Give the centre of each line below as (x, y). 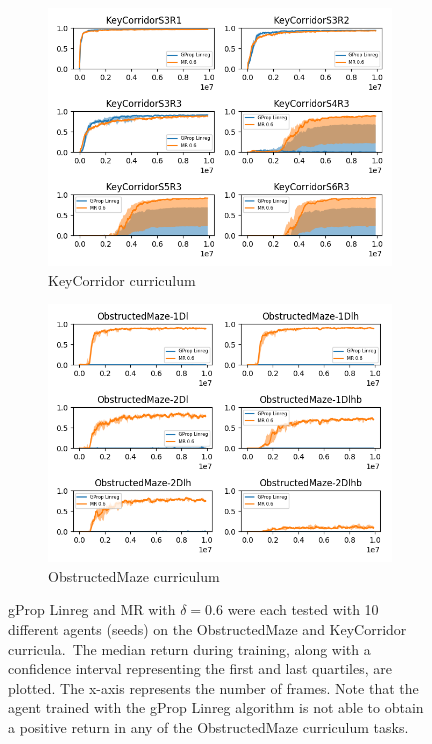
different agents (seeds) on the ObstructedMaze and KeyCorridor (207, 628)
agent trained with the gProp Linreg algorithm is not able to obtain (216, 707)
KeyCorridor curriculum (122, 279)
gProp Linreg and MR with (92, 609)
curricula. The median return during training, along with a (189, 648)
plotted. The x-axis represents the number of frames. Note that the (213, 687)
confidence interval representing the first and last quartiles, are (200, 668)
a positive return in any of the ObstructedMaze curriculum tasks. (208, 726)
